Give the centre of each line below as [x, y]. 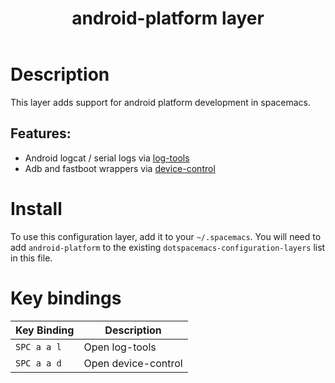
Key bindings [66, 298]
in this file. [31, 258]
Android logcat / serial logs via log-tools [107, 158]
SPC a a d [38, 363]
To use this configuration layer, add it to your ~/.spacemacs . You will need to [166, 236]
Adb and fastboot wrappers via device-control [120, 168]
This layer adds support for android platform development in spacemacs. [160, 102]
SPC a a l [38, 346]
